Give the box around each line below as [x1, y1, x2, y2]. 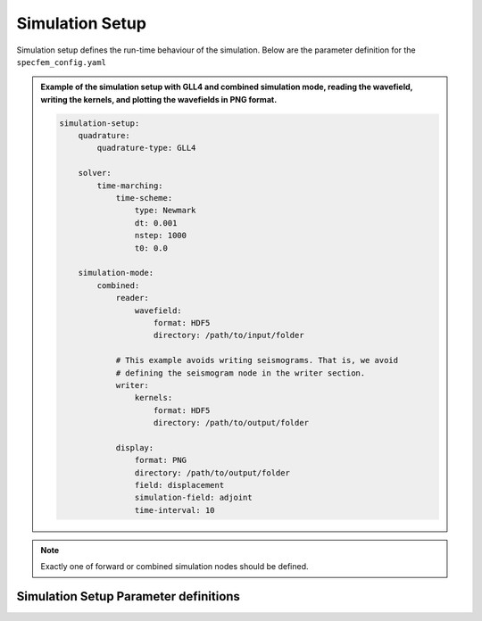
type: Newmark [134, 205, 196, 216]
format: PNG [134, 455, 187, 466]
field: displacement [134, 480, 225, 491]
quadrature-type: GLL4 [96, 143, 196, 153]
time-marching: [96, 180, 164, 191]
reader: [115, 293, 149, 303]
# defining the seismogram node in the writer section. [115, 368, 366, 378]
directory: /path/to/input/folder [153, 330, 304, 341]
